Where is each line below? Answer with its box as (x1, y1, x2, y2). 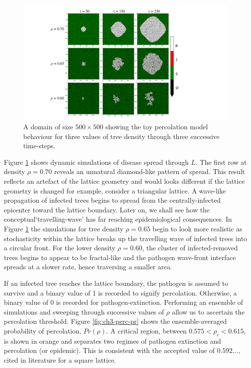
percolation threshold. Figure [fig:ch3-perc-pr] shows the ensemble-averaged (4, 316, 227, 326)
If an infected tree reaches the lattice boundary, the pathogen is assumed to (4, 278, 228, 288)
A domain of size (23, 122, 73, 132)
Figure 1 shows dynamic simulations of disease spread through (4, 157, 189, 167)
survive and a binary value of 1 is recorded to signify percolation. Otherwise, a (4, 287, 237, 298)
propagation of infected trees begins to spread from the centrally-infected (4, 195, 221, 205)
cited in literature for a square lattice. (4, 354, 116, 365)
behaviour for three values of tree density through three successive (23, 131, 220, 141)
